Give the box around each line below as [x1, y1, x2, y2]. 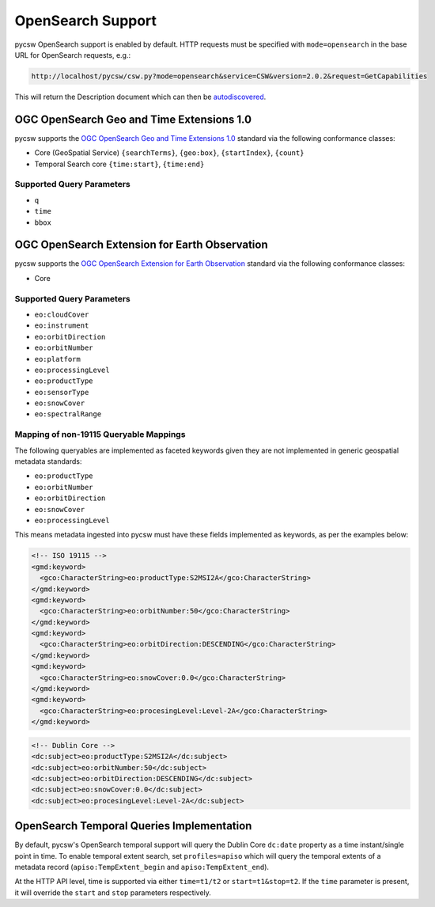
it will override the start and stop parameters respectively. [14, 887, 211, 898]
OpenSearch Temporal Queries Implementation [14, 819, 252, 833]
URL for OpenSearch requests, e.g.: [14, 50, 131, 59]
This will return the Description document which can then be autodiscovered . [14, 92, 267, 101]
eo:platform [34, 355, 81, 363]
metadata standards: [14, 457, 82, 466]
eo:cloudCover [34, 309, 89, 319]
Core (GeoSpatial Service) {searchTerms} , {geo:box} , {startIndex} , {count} [34, 148, 304, 157]
